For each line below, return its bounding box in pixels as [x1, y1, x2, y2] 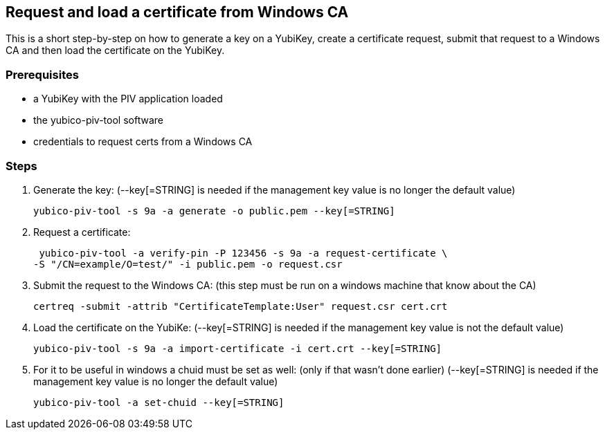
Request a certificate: [33, 225, 131, 238]
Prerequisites [6, 67, 79, 82]
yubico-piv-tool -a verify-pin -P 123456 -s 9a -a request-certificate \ [39, 247, 448, 259]
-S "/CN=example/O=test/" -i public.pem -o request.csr [33, 258, 343, 270]
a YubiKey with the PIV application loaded [33, 93, 223, 105]
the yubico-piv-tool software [33, 114, 163, 127]
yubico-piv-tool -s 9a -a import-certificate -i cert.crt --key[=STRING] [33, 342, 442, 354]
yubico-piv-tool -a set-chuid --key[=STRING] [33, 396, 285, 408]
